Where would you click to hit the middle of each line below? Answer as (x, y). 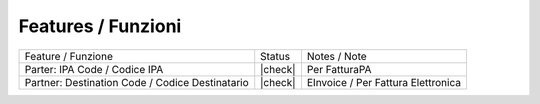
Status (275, 56)
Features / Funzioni (100, 26)
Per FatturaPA (339, 69)
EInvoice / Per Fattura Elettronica (384, 82)
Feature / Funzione (69, 56)
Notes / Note (336, 56)
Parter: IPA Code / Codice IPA (94, 69)
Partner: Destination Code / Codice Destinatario (136, 82)
